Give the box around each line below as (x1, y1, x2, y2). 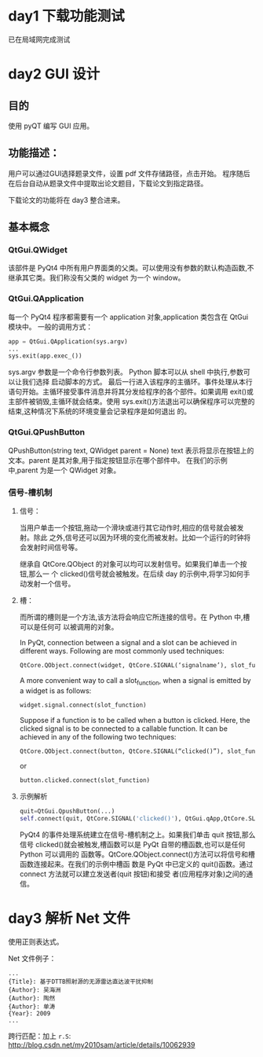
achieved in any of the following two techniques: (19, 732, 177, 741)
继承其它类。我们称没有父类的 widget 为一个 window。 (8, 273, 185, 283)
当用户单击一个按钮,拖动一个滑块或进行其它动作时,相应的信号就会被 (19, 523, 237, 532)
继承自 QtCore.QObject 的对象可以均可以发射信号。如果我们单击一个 (19, 559, 241, 568)
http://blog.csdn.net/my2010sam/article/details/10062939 (8, 1040, 195, 1049)
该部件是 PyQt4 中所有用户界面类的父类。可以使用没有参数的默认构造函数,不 (8, 263, 254, 273)
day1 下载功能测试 (8, 7, 125, 25)
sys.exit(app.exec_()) (8, 352, 82, 360)
